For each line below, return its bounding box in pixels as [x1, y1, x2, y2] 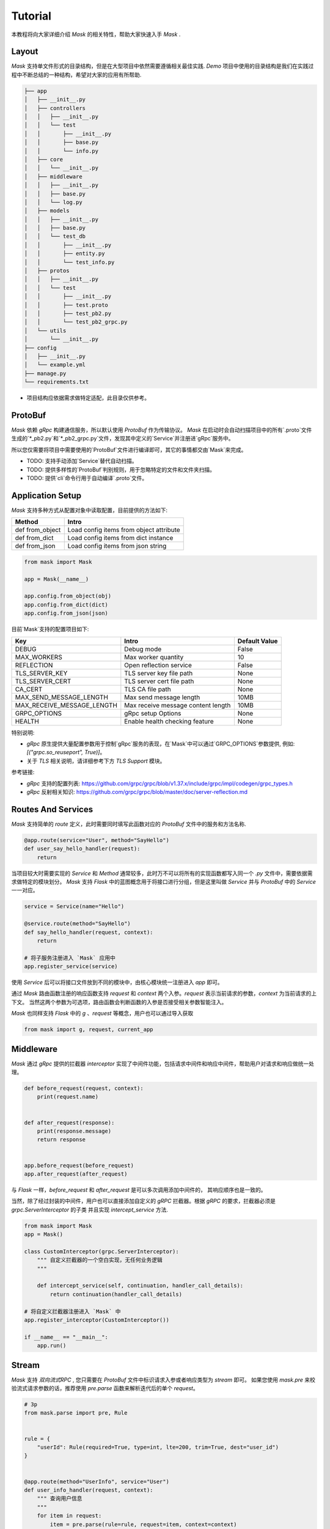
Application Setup [11, 490, 82, 501]
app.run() [37, 1342, 67, 1349]
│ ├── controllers [24, 105, 86, 111]
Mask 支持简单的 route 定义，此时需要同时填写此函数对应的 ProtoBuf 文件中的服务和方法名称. [11, 820, 247, 827]
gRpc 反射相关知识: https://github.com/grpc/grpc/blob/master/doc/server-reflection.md [26, 788, 248, 795]
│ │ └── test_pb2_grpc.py [24, 319, 128, 325]
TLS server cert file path [124, 676, 194, 685]
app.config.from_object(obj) [24, 593, 112, 599]
